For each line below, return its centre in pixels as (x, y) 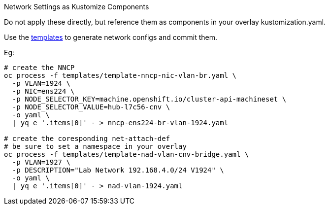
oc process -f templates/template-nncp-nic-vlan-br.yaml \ (120, 75)
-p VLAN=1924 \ (41, 83)
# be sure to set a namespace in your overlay (95, 146)
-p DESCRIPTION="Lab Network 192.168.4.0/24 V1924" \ (118, 170)
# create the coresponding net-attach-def (87, 139)
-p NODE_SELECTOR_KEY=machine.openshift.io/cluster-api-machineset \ (149, 99)
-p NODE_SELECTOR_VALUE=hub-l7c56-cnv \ (91, 107)
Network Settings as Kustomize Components (77, 7)
